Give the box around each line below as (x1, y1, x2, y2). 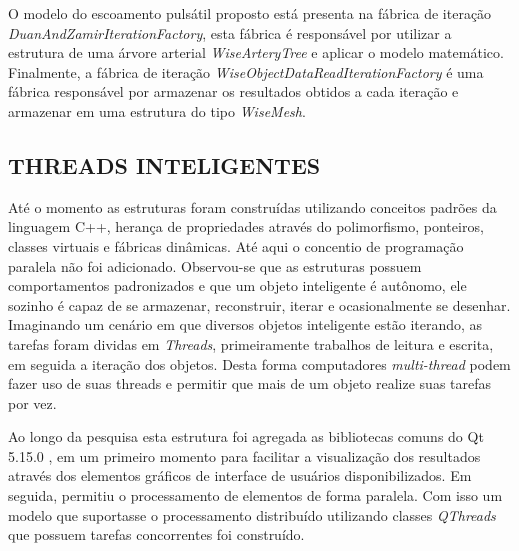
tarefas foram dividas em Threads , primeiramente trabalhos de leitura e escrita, (8, 333, 494, 354)
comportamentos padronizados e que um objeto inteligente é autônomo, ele (8, 275, 467, 296)
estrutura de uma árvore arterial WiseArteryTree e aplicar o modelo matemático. (8, 42, 504, 63)
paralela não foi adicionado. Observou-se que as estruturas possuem (8, 255, 422, 276)
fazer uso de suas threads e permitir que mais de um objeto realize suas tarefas (8, 373, 492, 394)
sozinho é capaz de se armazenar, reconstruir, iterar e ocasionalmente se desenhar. (8, 294, 511, 315)
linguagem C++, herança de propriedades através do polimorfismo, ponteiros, (8, 216, 484, 237)
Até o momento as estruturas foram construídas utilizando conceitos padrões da (8, 196, 497, 217)
